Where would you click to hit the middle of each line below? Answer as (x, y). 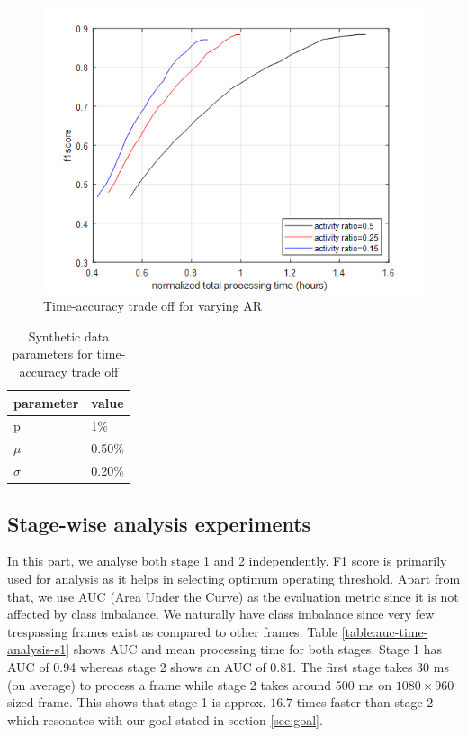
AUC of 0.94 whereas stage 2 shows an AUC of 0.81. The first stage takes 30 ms (228, 666)
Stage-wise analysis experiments (159, 523)
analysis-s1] (39, 649)
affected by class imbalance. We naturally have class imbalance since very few (221, 614)
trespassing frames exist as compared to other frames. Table (173, 631)
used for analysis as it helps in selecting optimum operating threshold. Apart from (234, 578)
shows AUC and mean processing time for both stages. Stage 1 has (258, 649)
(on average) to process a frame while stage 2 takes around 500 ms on (200, 684)
